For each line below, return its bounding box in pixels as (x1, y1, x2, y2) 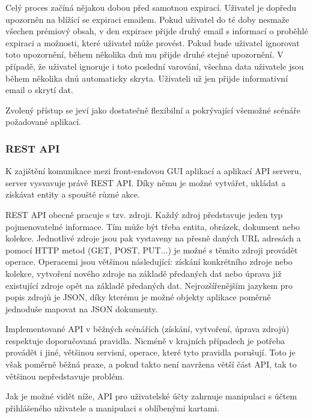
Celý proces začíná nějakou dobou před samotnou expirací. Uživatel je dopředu (5, 1, 297, 13)
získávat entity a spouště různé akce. (5, 188, 140, 201)
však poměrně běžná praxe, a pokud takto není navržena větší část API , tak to (5, 358, 297, 371)
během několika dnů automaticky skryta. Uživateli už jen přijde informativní (5, 71, 288, 84)
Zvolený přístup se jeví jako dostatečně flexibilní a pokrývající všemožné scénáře (5, 103, 300, 116)
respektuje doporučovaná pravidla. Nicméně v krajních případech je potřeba (5, 334, 285, 347)
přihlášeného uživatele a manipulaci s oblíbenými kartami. (5, 401, 220, 414)
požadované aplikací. (5, 115, 82, 128)
